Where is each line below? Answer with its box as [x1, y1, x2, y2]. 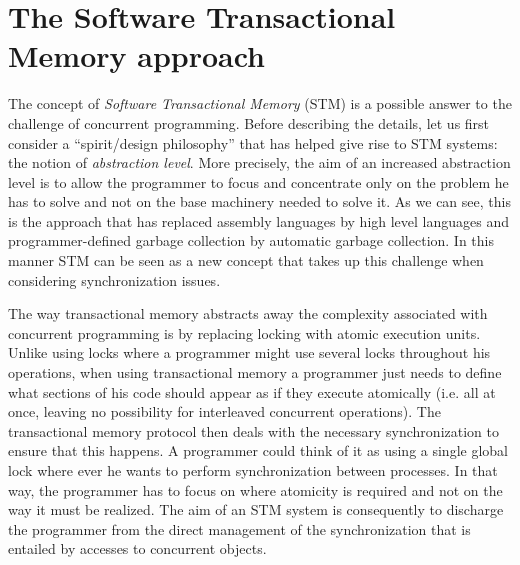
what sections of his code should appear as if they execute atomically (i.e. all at [8, 381, 496, 402]
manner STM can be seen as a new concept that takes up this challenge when [8, 250, 484, 271]
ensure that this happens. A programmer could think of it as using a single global [8, 440, 508, 461]
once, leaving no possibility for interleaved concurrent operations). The [8, 401, 441, 422]
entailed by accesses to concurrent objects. [8, 538, 267, 559]
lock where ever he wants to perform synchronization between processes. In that [8, 460, 498, 480]
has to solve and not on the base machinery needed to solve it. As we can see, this [8, 191, 511, 212]
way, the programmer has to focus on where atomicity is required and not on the [8, 479, 503, 500]
